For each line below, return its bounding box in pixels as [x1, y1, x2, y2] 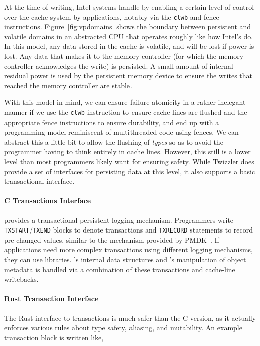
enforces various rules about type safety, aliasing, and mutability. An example [4, 322, 242, 333]
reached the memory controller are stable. [4, 80, 132, 90]
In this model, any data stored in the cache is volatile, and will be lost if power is [4, 41, 254, 51]
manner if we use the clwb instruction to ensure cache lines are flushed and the [4, 107, 247, 117]
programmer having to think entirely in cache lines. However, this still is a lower [4, 146, 251, 157]
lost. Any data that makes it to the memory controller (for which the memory [4, 51, 244, 61]
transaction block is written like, [4, 332, 104, 342]
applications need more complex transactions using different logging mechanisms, [4, 244, 253, 255]
